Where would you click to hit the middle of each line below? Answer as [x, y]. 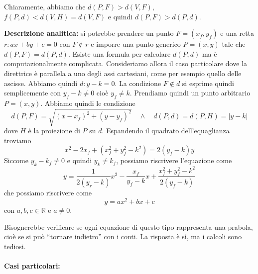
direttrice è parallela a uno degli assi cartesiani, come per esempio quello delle [123, 73]
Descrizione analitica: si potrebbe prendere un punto [89, 33]
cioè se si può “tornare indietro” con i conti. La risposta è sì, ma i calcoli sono [123, 236]
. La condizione [138, 83]
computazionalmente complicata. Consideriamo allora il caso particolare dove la [126, 63]
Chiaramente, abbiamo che [45, 6]
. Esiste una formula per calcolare [119, 53]
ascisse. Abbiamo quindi [41, 83]
